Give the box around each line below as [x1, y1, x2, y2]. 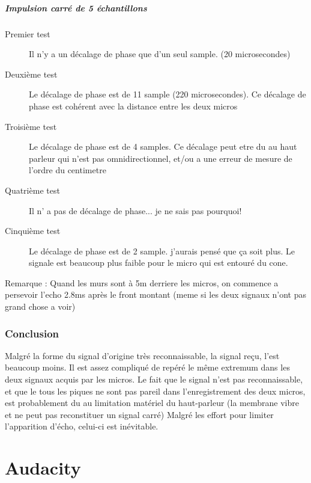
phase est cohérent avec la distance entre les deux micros [29, 99, 238, 112]
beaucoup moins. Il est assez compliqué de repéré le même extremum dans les [5, 361, 290, 374]
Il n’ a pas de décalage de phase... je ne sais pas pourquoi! [29, 204, 242, 217]
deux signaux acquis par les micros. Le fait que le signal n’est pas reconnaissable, [5, 373, 303, 386]
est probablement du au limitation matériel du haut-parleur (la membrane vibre [5, 396, 299, 409]
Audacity [5, 455, 81, 480]
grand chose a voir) [5, 300, 76, 313]
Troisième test [5, 120, 57, 132]
